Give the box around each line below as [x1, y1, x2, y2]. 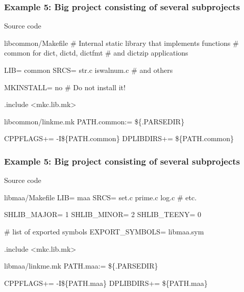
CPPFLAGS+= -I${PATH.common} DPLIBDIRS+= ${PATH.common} [4, 133, 234, 144]
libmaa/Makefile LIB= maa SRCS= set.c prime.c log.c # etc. [4, 192, 197, 202]
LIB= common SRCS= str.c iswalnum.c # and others [4, 65, 173, 75]
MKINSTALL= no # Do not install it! [4, 82, 126, 92]
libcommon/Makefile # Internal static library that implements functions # [4, 37, 239, 48]
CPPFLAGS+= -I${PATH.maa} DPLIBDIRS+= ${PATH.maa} [4, 277, 208, 288]
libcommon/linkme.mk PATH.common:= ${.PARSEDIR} [4, 116, 185, 126]
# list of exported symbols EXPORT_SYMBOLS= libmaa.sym [4, 226, 204, 236]
